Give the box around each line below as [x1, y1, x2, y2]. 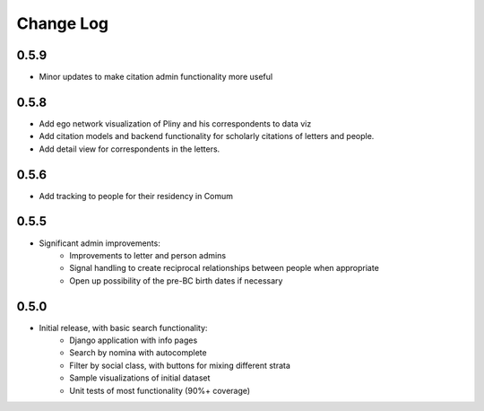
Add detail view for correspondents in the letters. [39, 144, 220, 154]
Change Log [16, 13, 109, 33]
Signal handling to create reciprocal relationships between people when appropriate [69, 263, 380, 274]
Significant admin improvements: [39, 238, 160, 249]
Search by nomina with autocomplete [69, 347, 207, 358]
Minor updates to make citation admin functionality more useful [39, 72, 273, 83]
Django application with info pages [69, 335, 198, 345]
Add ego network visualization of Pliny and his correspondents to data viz [39, 118, 312, 129]
